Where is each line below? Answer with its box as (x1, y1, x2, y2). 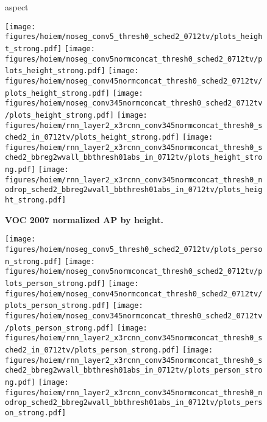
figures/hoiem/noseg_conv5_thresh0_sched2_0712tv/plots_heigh (5, 32, 263, 41)
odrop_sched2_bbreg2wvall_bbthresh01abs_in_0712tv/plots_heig (5, 185, 263, 195)
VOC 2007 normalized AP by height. (5, 213, 163, 226)
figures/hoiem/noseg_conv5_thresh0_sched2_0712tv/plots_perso (5, 245, 263, 254)
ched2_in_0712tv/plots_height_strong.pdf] (5, 133, 180, 142)
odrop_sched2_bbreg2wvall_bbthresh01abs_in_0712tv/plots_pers (5, 398, 263, 407)
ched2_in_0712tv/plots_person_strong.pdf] (5, 345, 180, 354)
